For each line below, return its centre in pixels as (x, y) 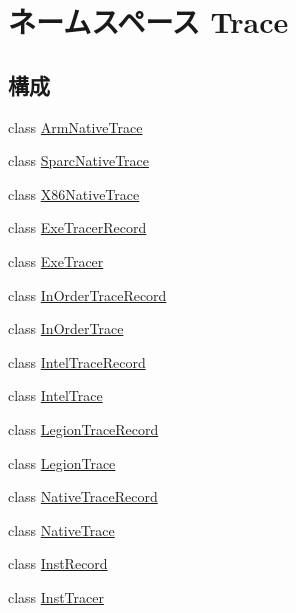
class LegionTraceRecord (83, 428)
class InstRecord (58, 563)
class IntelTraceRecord (77, 361)
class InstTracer (56, 596)
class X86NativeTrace (74, 193)
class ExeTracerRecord (77, 227)
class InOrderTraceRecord (87, 294)
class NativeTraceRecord (83, 496)
